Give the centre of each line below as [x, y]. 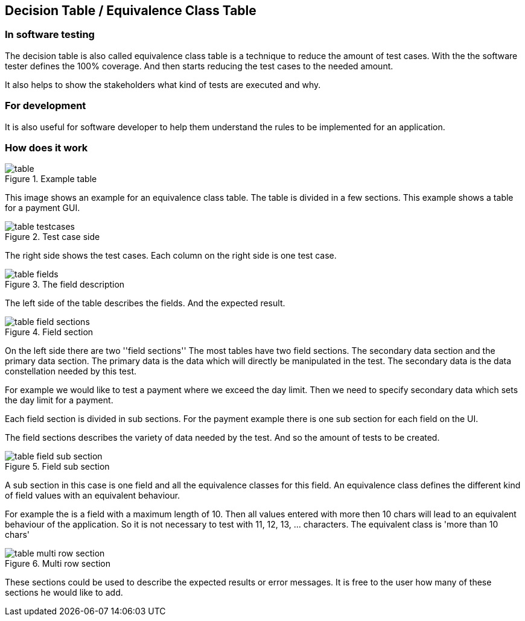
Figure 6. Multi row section [58, 564]
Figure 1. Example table [51, 179]
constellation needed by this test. [71, 371]
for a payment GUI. [43, 208]
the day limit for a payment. [59, 400]
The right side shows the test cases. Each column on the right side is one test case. [171, 256]
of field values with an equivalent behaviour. [93, 496]
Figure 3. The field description [65, 285]
